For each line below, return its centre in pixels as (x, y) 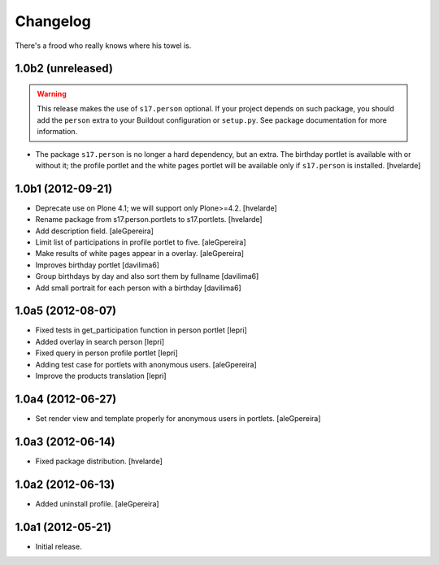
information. (57, 132)
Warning (52, 93)
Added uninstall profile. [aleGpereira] (97, 503)
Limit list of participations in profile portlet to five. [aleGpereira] (141, 242)
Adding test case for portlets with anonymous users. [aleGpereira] (146, 364)
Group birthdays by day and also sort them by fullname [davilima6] (147, 276)
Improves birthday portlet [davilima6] (98, 265)
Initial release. (59, 546)
